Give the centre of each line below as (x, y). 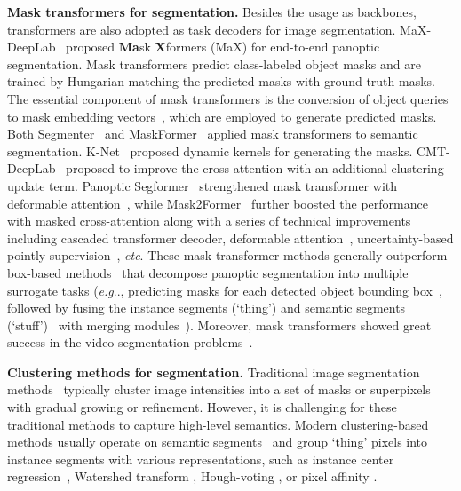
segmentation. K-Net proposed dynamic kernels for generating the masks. (210, 150)
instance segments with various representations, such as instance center (201, 459)
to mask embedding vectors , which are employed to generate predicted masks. (222, 116)
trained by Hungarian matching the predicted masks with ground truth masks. (221, 81)
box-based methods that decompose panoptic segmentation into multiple (208, 272)
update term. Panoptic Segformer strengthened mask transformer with (202, 185)
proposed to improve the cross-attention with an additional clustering (255, 168)
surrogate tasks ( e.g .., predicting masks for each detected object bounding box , (225, 290)
